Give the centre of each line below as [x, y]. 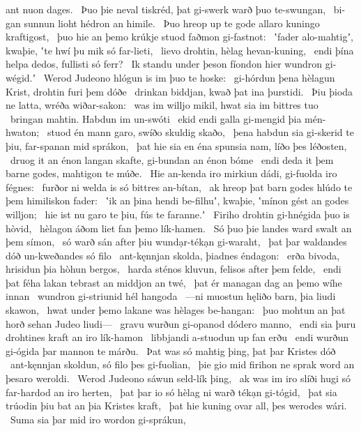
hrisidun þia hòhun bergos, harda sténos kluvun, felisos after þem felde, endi [174, 269]
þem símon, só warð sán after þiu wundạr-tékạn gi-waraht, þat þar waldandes [176, 242]
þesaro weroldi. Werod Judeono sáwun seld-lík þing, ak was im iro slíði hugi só [178, 378]
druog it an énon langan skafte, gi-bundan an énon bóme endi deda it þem [172, 159]
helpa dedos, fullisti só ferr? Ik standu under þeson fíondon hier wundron [164, 64]
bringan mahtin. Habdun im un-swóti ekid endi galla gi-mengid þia [156, 118]
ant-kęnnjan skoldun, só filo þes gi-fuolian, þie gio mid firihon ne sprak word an [182, 364]
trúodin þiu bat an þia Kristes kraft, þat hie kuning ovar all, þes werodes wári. [176, 406]
